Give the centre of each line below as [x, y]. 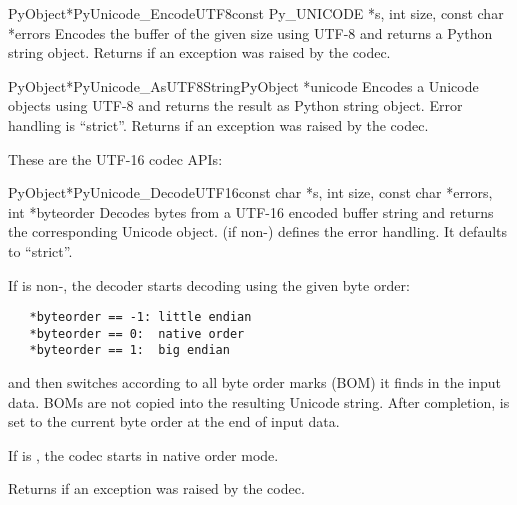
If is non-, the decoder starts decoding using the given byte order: [209, 284]
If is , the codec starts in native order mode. [143, 454]
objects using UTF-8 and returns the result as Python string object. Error [235, 105]
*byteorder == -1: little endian [140, 317]
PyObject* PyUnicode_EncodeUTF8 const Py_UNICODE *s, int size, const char [256, 13]
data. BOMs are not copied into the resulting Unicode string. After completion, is [259, 401]
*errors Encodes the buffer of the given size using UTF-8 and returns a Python [250, 32]
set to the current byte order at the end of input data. [174, 421]
